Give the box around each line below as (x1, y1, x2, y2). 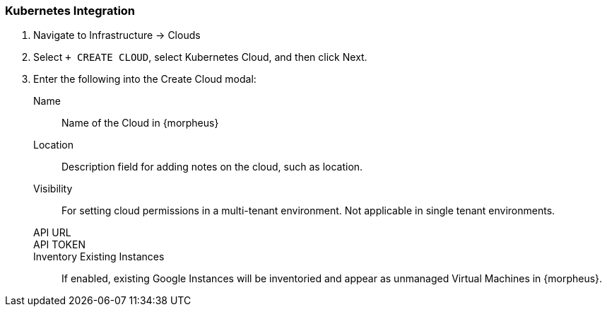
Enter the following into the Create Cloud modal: (33, 73, 257, 86)
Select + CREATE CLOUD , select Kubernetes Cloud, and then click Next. (33, 51, 367, 64)
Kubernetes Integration (5, 4, 136, 18)
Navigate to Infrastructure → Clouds (33, 29, 201, 42)
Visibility (33, 183, 73, 195)
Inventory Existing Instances (33, 250, 165, 263)
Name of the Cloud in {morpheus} (61, 117, 219, 129)
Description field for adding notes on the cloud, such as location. (61, 161, 363, 173)
